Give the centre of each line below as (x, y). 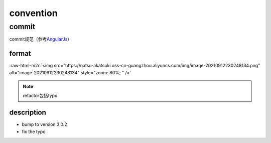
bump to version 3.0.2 (44, 124)
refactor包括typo (40, 96)
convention (33, 13)
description (28, 113)
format (20, 53)
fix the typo (34, 131)
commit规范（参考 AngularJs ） (41, 39)
